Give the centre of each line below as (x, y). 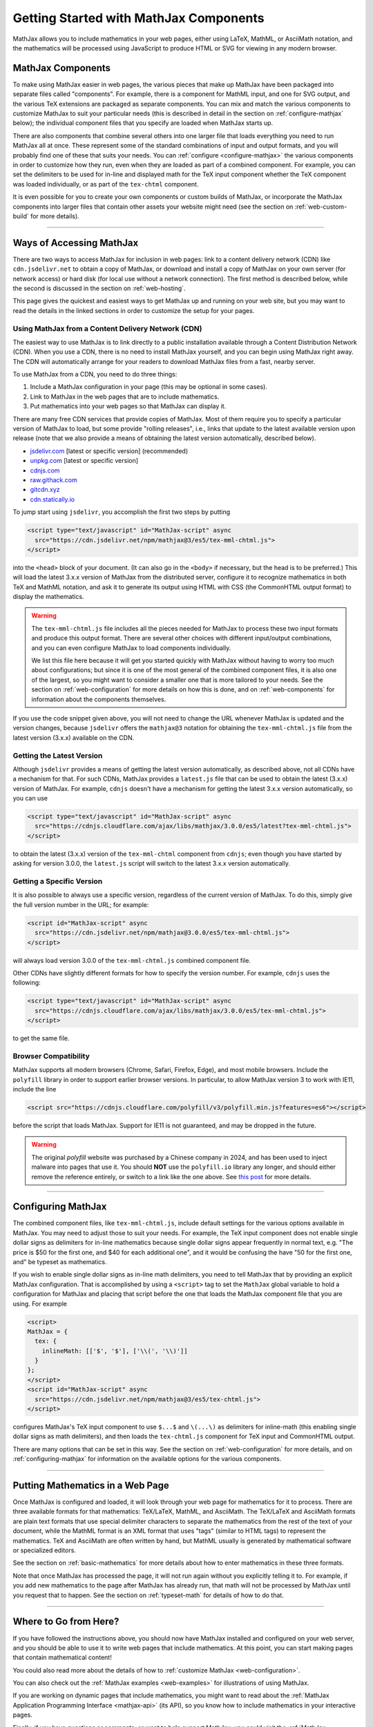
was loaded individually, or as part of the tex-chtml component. (106, 184)
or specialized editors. (44, 1550)
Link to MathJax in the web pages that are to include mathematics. (125, 397)
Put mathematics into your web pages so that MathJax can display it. (128, 406)
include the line (35, 1089)
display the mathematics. (48, 597)
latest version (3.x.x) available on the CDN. (74, 737)
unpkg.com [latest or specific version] (84, 461)
